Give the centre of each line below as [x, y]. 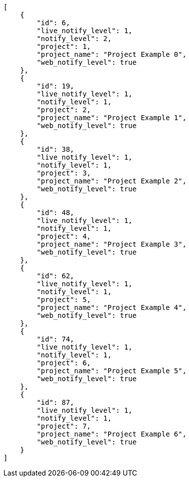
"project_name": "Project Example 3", [112, 244]
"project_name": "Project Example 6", [112, 434]
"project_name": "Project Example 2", [112, 181]
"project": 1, [64, 46]
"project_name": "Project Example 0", [112, 54]
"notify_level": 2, [74, 39]
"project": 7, [64, 426]
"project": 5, [64, 300]
